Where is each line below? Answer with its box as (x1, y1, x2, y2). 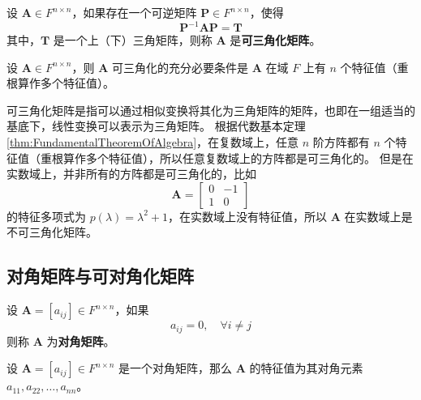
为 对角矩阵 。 (46, 332, 115, 349)
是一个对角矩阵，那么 (118, 360, 233, 377)
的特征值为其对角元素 (249, 360, 363, 377)
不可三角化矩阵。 (6, 223, 97, 240)
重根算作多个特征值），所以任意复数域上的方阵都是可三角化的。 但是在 (40, 149, 414, 166)
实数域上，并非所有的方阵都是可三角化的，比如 (6, 165, 256, 182)
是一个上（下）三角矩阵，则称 (53, 32, 213, 49)
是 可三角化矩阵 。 (230, 32, 321, 49)
